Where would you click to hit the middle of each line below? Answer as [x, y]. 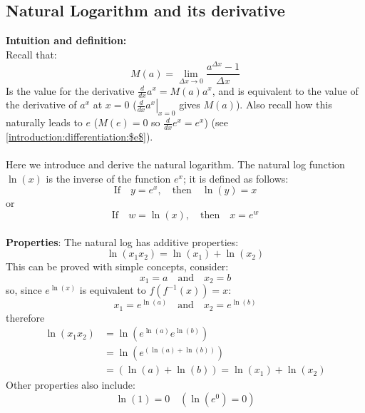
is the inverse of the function [108, 178]
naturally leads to [44, 122]
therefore [25, 317]
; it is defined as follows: [236, 178]
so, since [24, 290]
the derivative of [41, 104]
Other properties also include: [71, 385]
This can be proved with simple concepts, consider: [117, 266]
